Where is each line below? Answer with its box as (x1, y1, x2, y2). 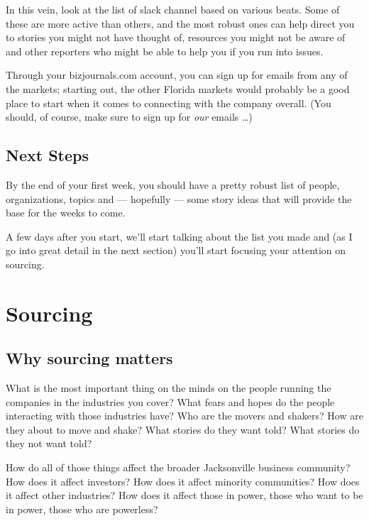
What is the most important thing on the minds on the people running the (6, 380, 331, 395)
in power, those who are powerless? (6, 501, 158, 516)
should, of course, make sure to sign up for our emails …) (6, 109, 253, 124)
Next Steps (6, 144, 89, 166)
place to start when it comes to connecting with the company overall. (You (6, 95, 331, 110)
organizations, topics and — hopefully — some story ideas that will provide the (6, 191, 352, 206)
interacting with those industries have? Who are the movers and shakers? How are (6, 408, 363, 423)
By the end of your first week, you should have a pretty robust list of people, (6, 177, 340, 192)
